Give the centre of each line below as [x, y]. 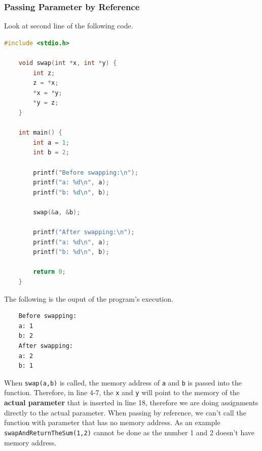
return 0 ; [49, 272]
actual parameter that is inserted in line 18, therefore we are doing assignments [131, 402]
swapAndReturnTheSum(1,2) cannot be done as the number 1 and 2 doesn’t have [129, 432]
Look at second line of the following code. [69, 26]
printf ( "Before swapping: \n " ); [86, 172]
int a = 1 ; [51, 142]
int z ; [44, 73]
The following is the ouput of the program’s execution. [89, 298]
